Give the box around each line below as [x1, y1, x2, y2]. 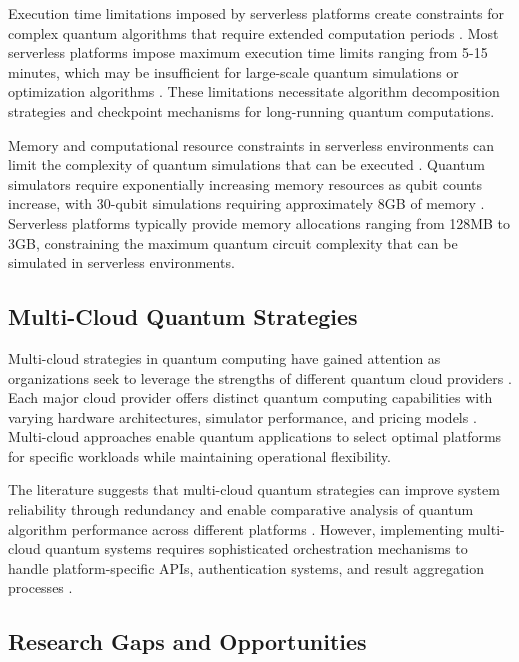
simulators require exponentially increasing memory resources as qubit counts [8, 173, 483, 194]
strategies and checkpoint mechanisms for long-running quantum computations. [8, 100, 495, 121]
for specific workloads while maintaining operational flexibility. [8, 445, 391, 466]
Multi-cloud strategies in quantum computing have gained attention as [8, 347, 441, 368]
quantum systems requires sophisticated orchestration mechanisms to [45, 538, 468, 559]
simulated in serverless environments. [8, 252, 235, 273]
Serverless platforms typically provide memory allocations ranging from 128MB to [8, 212, 511, 233]
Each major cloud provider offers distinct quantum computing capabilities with [8, 387, 493, 408]
